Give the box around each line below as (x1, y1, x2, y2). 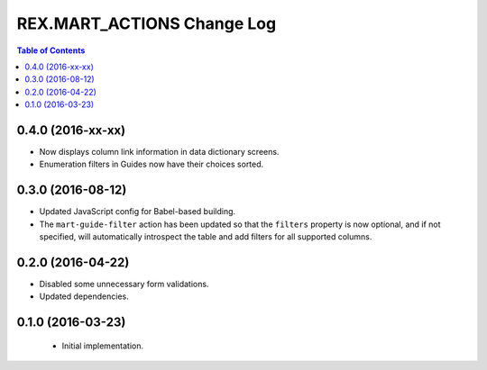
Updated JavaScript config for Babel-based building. (39, 206, 236, 217)
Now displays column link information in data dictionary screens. (39, 147, 280, 158)
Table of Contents (16, 45, 86, 56)
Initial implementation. (61, 340, 144, 351)
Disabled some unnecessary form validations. (39, 279, 209, 289)
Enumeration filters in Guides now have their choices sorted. (39, 158, 264, 170)
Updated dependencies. (39, 291, 130, 302)
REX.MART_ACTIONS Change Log (16, 14, 277, 33)
